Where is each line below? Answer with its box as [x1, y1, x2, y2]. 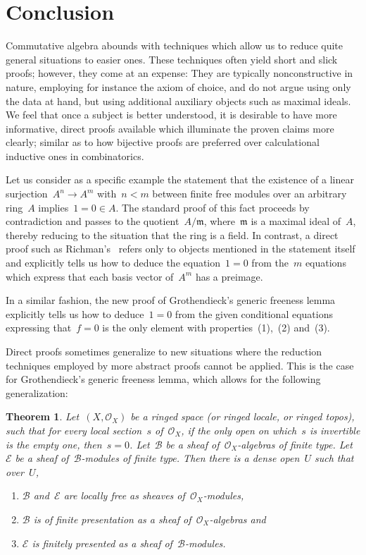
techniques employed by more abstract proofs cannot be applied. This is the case [6, 358, 354, 372]
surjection [6, 186, 48, 201]
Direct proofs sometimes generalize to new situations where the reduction [6, 344, 322, 358]
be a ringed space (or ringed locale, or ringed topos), [130, 409, 355, 424]
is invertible [309, 422, 360, 437]
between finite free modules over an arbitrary [152, 186, 347, 201]
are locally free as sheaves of [63, 488, 185, 503]
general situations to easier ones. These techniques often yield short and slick [6, 51, 338, 66]
